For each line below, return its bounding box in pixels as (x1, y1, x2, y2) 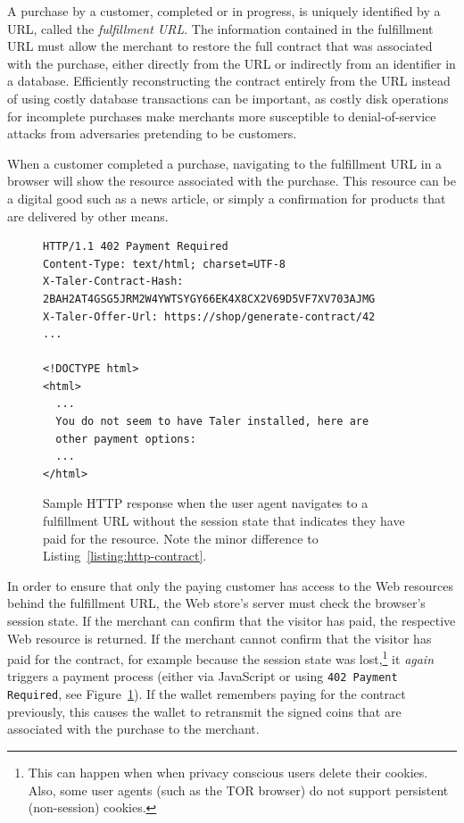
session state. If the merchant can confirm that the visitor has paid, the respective (7, 611, 456, 629)
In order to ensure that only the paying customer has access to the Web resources (7, 576, 454, 594)
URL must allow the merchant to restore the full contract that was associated (7, 37, 433, 55)
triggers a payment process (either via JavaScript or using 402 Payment (7, 667, 398, 686)
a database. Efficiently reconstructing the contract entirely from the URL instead (7, 71, 451, 90)
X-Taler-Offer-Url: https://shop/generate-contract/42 (43, 310, 376, 323)
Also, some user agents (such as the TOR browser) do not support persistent (28, 780, 449, 799)
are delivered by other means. (7, 206, 169, 225)
